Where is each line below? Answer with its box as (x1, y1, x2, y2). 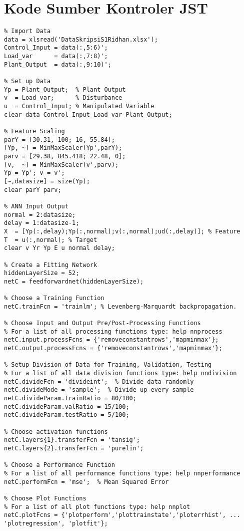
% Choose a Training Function (4, 295, 104, 302)
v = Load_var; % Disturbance (4, 94, 122, 102)
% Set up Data (4, 78, 51, 85)
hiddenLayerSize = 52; (4, 270, 79, 277)
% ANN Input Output (4, 202, 68, 210)
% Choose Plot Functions (4, 494, 86, 502)
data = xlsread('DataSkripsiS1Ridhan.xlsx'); (4, 36, 158, 43)
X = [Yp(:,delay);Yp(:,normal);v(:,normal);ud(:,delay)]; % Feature (4, 227, 240, 235)
